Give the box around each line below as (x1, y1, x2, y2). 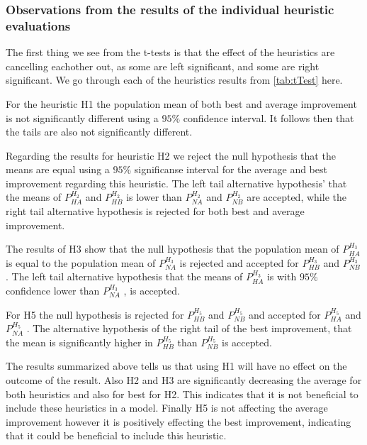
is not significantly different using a (6, 110, 159, 125)
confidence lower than (6, 283, 100, 298)
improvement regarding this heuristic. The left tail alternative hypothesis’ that (6, 175, 347, 190)
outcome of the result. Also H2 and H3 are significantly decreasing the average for (6, 373, 362, 388)
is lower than (126, 189, 182, 204)
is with (266, 269, 297, 284)
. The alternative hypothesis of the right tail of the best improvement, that (26, 321, 352, 336)
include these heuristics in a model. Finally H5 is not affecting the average (6, 400, 328, 415)
